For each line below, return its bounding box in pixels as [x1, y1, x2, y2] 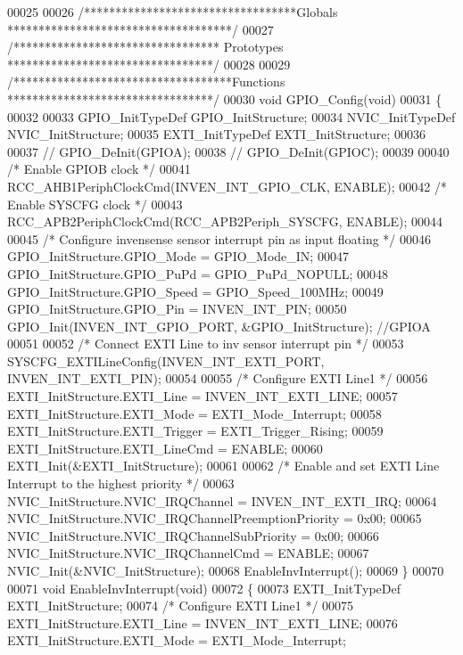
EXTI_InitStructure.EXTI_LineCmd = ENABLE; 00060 [7, 438, 323, 457]
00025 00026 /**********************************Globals [7, 3, 338, 20]
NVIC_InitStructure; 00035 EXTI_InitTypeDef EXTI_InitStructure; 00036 [7, 125, 426, 143]
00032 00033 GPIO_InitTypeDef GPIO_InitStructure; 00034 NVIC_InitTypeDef [7, 107, 456, 126]
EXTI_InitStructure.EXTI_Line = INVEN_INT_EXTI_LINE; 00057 [7, 387, 398, 405]
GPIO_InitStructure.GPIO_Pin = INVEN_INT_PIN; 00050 [7, 299, 347, 318]
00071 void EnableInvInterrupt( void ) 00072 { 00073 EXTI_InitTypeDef [7, 578, 401, 597]
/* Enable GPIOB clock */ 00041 [7, 160, 191, 178]
